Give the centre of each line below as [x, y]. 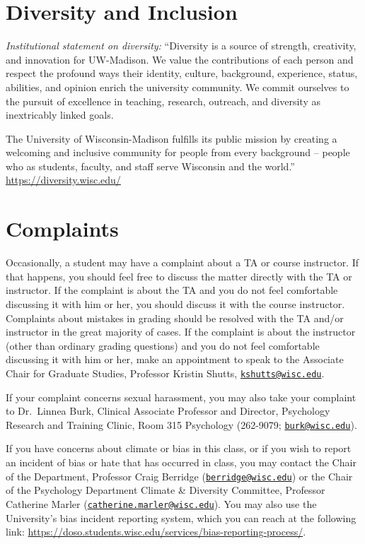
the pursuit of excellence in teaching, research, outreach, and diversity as [163, 101]
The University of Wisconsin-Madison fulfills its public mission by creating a [172, 138]
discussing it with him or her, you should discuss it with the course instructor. [175, 303]
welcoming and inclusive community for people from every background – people [178, 152]
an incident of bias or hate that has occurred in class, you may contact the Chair [181, 462]
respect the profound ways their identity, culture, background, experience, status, [182, 73]
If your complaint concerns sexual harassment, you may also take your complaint [181, 397]
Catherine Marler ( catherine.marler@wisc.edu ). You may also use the [161, 503]
